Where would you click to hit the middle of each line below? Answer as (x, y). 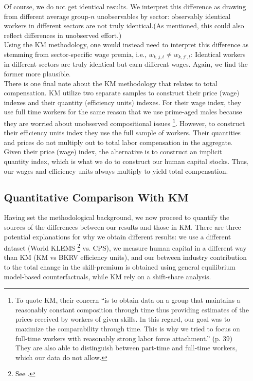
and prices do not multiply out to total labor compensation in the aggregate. (118, 142)
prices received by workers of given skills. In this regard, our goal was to (123, 319)
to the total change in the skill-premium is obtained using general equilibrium (120, 267)
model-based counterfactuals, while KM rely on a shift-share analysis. (108, 276)
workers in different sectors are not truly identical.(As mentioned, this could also (124, 26)
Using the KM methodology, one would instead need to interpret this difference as (126, 45)
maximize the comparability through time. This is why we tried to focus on (128, 328)
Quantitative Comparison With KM (96, 197)
